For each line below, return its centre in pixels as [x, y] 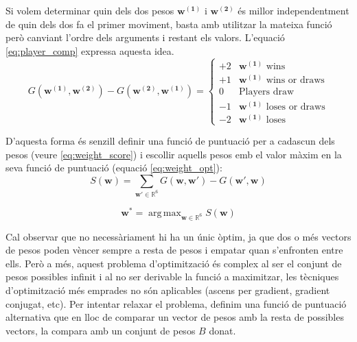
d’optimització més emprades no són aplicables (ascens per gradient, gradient [168, 290]
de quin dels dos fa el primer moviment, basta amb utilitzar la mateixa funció [169, 24]
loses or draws [296, 107]
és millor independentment [293, 10]
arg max [165, 213]
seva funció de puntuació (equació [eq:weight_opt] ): [114, 168]
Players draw [267, 91]
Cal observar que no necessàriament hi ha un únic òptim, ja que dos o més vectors [178, 236]
